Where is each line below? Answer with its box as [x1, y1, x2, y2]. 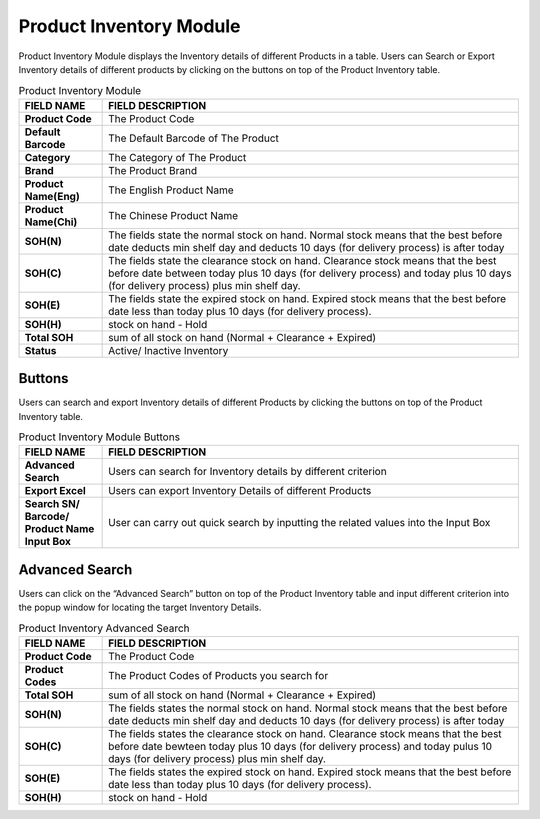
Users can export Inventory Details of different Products [108, 484, 372, 498]
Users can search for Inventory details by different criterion [108, 465, 387, 479]
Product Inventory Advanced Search [18, 621, 190, 635]
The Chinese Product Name [108, 208, 239, 222]
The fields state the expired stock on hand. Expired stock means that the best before [108, 291, 507, 305]
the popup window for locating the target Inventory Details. [18, 601, 262, 614]
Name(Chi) [24, 215, 78, 229]
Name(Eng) [24, 189, 80, 203]
